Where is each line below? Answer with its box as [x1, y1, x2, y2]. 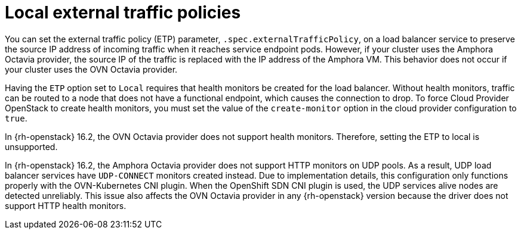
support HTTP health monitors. [5, 200, 127, 211]
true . [5, 113, 27, 123]
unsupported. [5, 141, 58, 152]
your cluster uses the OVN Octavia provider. [5, 64, 178, 74]
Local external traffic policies [5, 2, 241, 23]
